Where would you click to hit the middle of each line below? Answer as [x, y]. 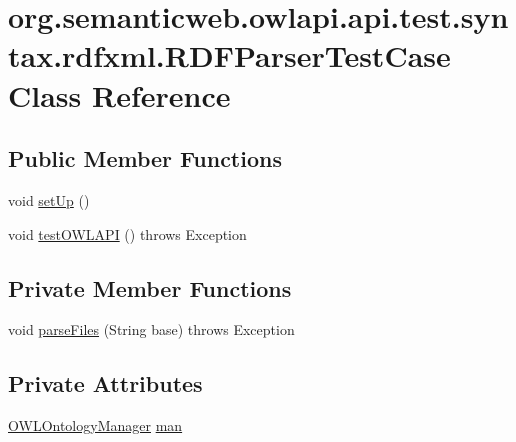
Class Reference [119, 94]
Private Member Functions [150, 287]
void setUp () [49, 199]
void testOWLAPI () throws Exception [127, 233]
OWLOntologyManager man [95, 425]
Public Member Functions [145, 158]
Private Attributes [105, 383]
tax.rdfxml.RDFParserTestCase [229, 55]
